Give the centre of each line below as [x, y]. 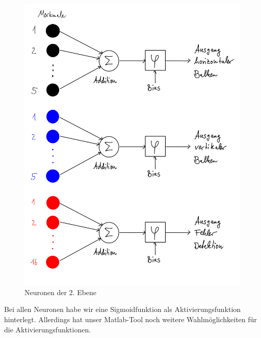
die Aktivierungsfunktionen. [48, 329]
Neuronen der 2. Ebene [61, 292]
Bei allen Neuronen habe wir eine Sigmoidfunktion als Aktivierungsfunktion [123, 309]
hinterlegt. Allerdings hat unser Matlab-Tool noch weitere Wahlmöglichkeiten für [130, 319]
